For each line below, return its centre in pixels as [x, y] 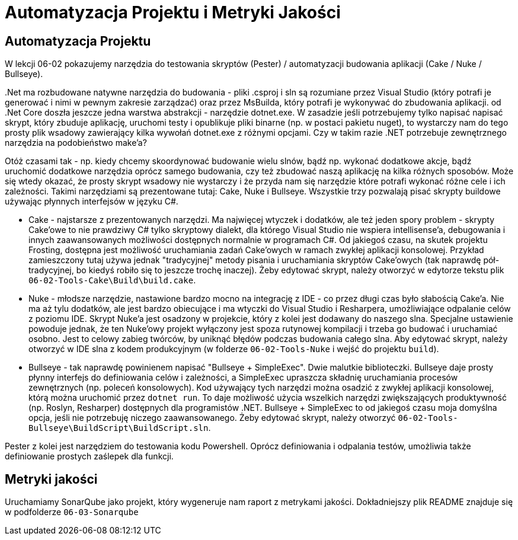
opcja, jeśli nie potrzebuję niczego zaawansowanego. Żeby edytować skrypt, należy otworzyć [212, 418]
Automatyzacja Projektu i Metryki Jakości [173, 12]
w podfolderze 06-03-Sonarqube [72, 512]
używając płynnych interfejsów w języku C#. [92, 202]
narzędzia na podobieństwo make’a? [76, 143]
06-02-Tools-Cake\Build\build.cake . [112, 280]
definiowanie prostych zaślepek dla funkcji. [89, 456]
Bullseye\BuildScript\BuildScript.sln [119, 428]
